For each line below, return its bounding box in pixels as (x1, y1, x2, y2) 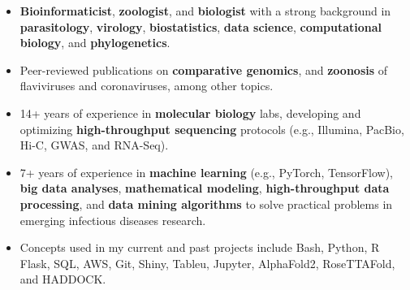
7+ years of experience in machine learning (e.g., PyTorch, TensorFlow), (19, 163, 393, 180)
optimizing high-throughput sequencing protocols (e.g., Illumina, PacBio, (19, 120, 404, 137)
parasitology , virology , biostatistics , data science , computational (19, 18, 382, 35)
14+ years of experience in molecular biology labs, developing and (19, 104, 361, 121)
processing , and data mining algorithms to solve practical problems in (19, 195, 393, 212)
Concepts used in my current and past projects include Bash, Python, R (19, 239, 380, 256)
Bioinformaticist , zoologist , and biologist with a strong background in (19, 2, 391, 19)
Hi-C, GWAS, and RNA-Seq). (19, 136, 169, 154)
